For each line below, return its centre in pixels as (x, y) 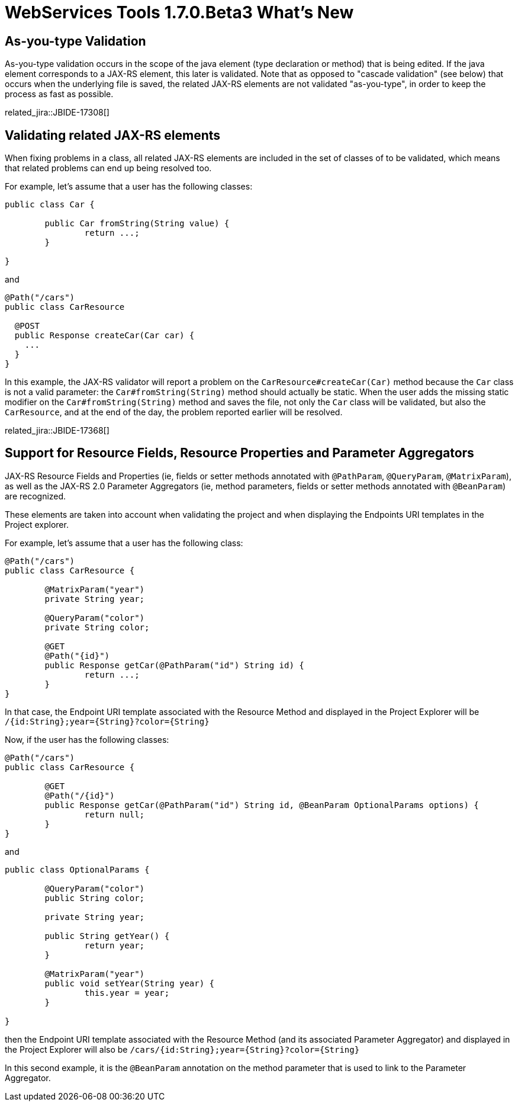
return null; (115, 814)
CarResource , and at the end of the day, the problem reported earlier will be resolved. (174, 412)
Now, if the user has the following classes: (87, 739)
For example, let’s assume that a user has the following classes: (129, 187)
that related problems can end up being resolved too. (108, 168)
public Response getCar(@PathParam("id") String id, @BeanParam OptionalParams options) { (262, 805)
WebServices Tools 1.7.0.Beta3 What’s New (179, 12)
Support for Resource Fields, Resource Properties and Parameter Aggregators (239, 453)
